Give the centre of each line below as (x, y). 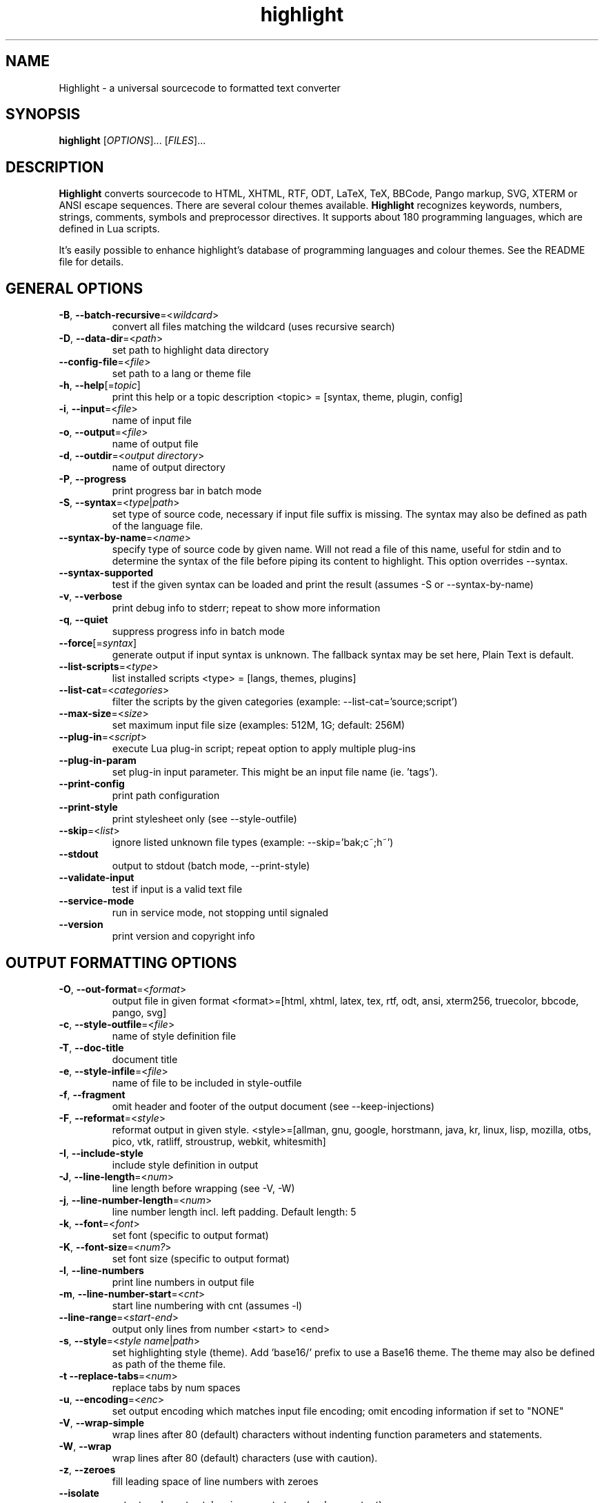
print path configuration (166, 796)
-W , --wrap (85, 1446)
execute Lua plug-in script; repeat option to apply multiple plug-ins (264, 749)
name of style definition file (174, 1036)
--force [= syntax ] (98, 643)
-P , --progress (93, 479)
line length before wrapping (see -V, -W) (203, 1188)
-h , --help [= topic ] (100, 385)
